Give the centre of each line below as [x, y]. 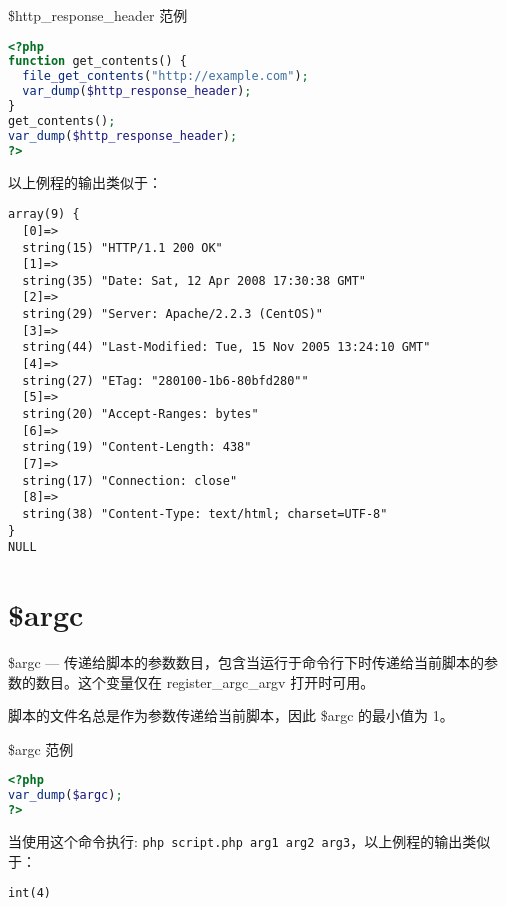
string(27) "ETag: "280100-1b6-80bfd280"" [165, 380]
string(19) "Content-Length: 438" [137, 447]
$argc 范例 [41, 748]
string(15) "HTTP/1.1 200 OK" [122, 247]
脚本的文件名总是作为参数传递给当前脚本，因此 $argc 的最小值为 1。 [231, 715]
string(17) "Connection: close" [130, 480]
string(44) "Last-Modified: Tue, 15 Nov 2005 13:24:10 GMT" [226, 347]
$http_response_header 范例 [98, 15]
